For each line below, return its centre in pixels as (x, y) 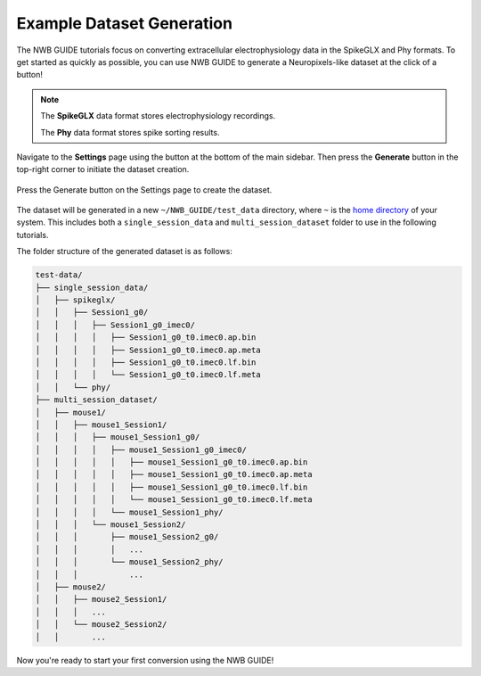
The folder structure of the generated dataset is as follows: (125, 251)
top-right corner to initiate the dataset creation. (103, 169)
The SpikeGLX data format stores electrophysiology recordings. (158, 116)
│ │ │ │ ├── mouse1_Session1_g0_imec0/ (141, 449)
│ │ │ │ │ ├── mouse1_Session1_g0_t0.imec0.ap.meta (174, 474)
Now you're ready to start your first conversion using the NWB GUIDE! (145, 660)
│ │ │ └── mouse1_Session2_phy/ (129, 562)
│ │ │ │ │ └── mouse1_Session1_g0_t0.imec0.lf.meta (174, 500)
